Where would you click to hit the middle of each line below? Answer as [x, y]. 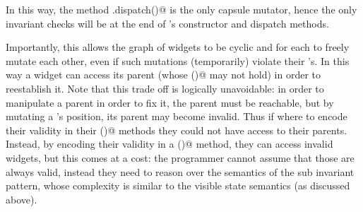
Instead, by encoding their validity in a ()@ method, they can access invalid [169, 144]
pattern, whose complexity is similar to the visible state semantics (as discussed [178, 185]
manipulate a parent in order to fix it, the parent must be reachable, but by [170, 102]
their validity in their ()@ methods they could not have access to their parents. [177, 130]
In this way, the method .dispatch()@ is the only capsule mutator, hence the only [181, 9]
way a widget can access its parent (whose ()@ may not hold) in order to [163, 75]
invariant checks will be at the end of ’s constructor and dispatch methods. [167, 23]
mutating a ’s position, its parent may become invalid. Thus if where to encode [177, 116]
